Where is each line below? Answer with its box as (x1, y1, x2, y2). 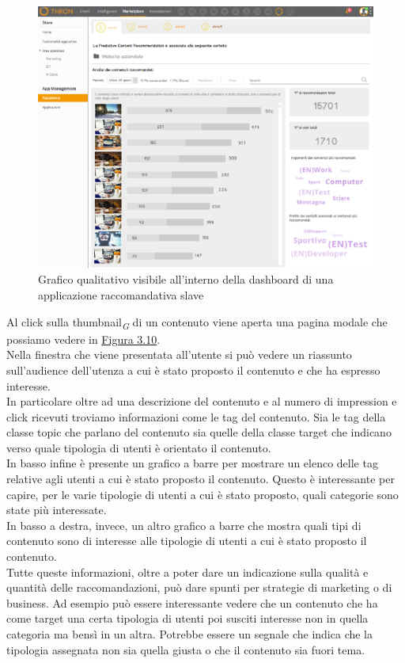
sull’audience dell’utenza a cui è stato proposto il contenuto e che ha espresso (6, 361, 380, 378)
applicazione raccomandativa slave (38, 287, 204, 303)
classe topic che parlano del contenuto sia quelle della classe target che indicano (6, 424, 392, 440)
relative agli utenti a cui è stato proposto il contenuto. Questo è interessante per (6, 471, 395, 487)
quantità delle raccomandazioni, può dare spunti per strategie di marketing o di (6, 579, 392, 596)
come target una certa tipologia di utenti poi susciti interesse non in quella (6, 610, 369, 627)
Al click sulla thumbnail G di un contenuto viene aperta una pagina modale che (6, 313, 388, 332)
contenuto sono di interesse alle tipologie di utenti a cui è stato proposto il (6, 532, 367, 549)
